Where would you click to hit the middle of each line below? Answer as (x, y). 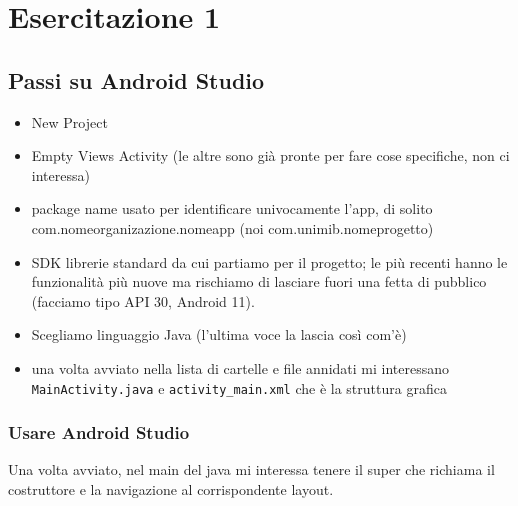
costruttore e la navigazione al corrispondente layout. (171, 488)
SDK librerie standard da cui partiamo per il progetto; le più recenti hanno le (269, 261)
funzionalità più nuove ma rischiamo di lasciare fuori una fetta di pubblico (259, 281)
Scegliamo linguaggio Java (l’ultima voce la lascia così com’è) (219, 334)
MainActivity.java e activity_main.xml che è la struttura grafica (239, 387)
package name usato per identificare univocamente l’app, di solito (232, 208)
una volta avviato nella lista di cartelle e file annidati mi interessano (240, 367)
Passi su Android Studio (136, 79)
